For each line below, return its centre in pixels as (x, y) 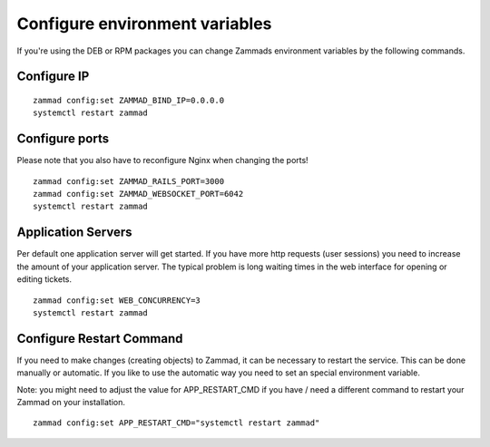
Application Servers (74, 233)
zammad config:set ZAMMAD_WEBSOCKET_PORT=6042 (138, 194)
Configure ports (63, 139)
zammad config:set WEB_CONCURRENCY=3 (117, 300)
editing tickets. (44, 279)
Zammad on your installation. (71, 402)
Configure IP (53, 77)
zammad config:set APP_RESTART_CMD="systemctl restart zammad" (176, 423)
